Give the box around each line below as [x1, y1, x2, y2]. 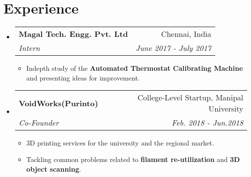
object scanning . [26, 163, 81, 174]
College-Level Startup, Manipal [137, 92, 243, 103]
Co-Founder [18, 117, 59, 129]
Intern [18, 42, 40, 54]
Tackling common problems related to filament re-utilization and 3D [26, 154, 240, 164]
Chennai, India [161, 28, 211, 40]
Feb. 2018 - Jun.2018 [171, 117, 243, 129]
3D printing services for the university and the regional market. [26, 138, 214, 148]
